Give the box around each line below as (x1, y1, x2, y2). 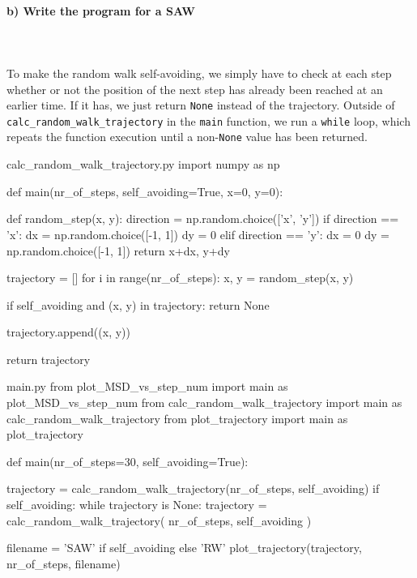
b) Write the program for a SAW (6, 2, 195, 19)
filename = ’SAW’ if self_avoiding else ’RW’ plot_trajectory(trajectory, (6, 539, 362, 556)
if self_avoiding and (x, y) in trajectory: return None (6, 296, 270, 313)
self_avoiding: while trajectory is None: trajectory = (6, 496, 267, 513)
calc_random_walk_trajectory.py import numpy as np (6, 156, 280, 173)
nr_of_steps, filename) (6, 554, 121, 572)
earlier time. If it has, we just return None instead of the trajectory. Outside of (6, 96, 395, 113)
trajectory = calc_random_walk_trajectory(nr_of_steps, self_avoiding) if (6, 480, 380, 497)
